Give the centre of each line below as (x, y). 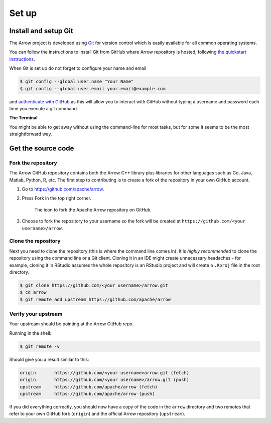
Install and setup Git (41, 31)
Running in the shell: (30, 333)
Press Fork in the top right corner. (56, 198)
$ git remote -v (40, 346)
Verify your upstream (36, 314)
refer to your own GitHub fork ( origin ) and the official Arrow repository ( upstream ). (97, 414)
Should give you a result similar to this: (49, 359)
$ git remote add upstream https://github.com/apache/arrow (95, 299)
